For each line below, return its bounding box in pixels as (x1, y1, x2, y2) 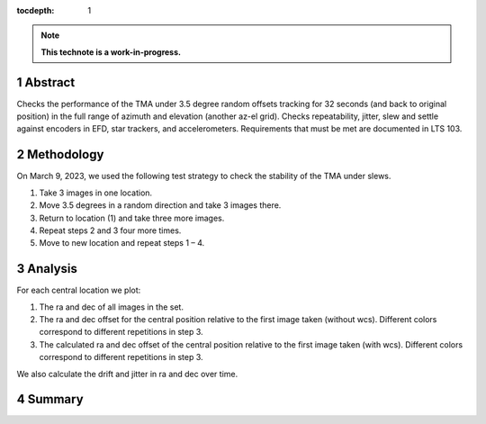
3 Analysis (16, 261, 78, 276)
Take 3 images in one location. (39, 187, 153, 198)
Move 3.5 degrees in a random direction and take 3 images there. (39, 200, 282, 211)
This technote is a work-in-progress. (40, 46, 182, 58)
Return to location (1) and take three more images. (39, 212, 225, 223)
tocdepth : (16, 5, 55, 15)
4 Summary (16, 392, 85, 407)
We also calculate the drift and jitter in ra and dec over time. (16, 368, 238, 379)
